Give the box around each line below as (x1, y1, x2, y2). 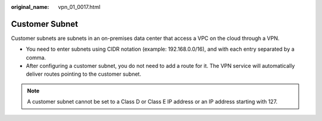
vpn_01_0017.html (58, 4, 101, 10)
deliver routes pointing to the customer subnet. (26, 70, 141, 77)
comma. (26, 54, 46, 61)
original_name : (11, 4, 49, 10)
